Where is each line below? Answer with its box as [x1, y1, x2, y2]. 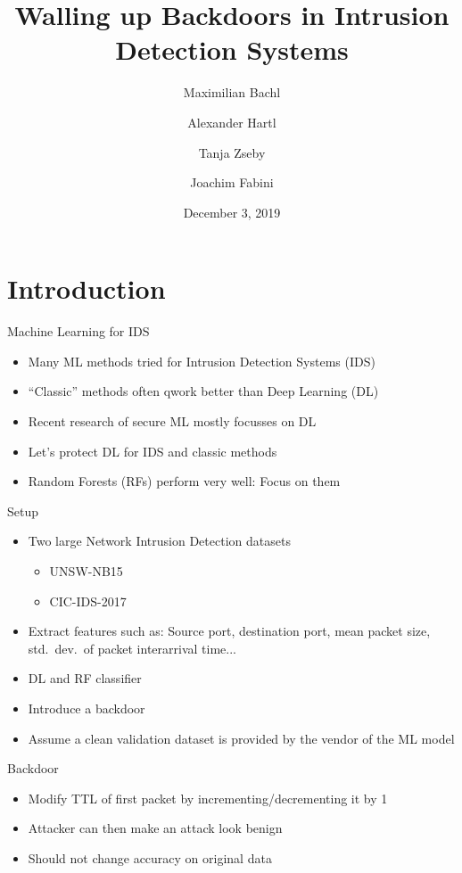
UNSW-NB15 [49, 561, 123, 580]
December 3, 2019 [183, 202, 281, 221]
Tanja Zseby [198, 143, 266, 161]
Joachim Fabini [190, 173, 274, 192]
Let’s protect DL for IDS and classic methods [28, 441, 277, 460]
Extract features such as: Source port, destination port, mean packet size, [28, 622, 431, 640]
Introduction [7, 270, 166, 307]
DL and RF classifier [28, 669, 142, 688]
